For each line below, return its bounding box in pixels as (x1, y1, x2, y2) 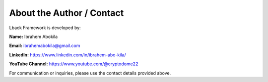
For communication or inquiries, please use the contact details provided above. (9, 70, 171, 76)
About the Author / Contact (9, 7, 124, 18)
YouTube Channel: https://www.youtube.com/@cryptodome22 (9, 61, 138, 67)
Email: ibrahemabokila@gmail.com (9, 42, 80, 49)
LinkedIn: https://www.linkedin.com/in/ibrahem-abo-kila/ (9, 52, 126, 58)
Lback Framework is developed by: (9, 25, 81, 31)
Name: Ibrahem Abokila (9, 34, 58, 40)
